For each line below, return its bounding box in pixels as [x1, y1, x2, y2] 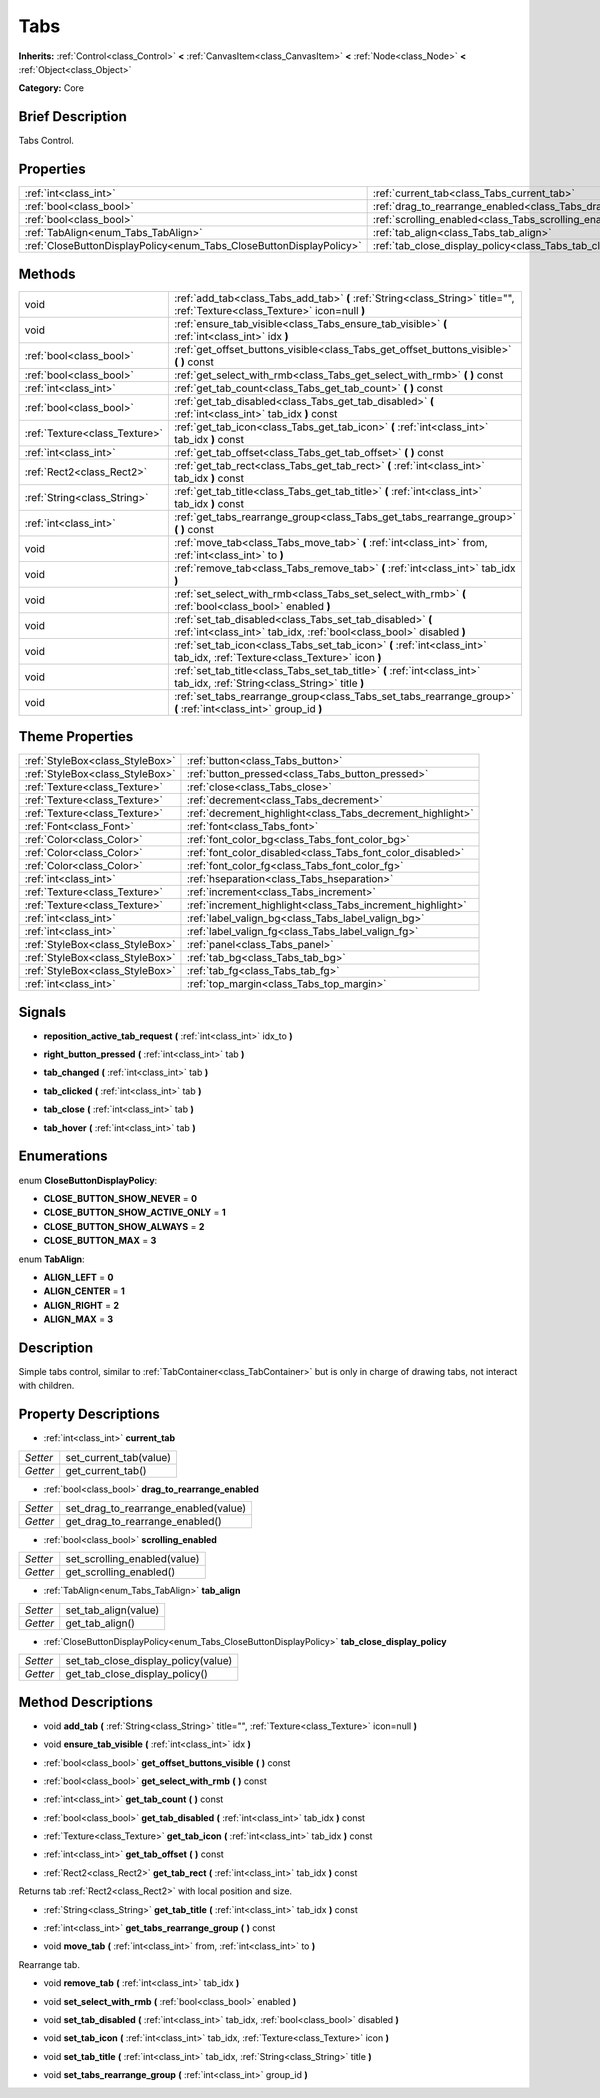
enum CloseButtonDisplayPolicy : [18, 1174, 158, 1186]
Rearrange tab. [18, 1958, 80, 1970]
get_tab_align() [65, 1616, 135, 1630]
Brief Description [18, 108, 127, 125]
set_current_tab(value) [65, 1450, 172, 1464]
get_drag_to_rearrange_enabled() [65, 1515, 222, 1529]
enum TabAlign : [18, 1253, 85, 1265]
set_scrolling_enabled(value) [65, 1552, 200, 1566]
